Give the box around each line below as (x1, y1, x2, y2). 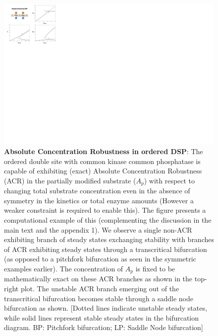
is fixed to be (135, 263, 175, 273)
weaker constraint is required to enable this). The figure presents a (4, 205, 206, 215)
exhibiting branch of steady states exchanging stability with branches (4, 234, 214, 245)
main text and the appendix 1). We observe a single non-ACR (4, 224, 192, 235)
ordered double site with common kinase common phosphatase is (4, 156, 201, 166)
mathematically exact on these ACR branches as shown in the (4, 273, 193, 284)
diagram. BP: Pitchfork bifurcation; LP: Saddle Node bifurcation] (4, 322, 203, 333)
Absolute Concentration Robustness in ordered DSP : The (4, 146, 203, 156)
